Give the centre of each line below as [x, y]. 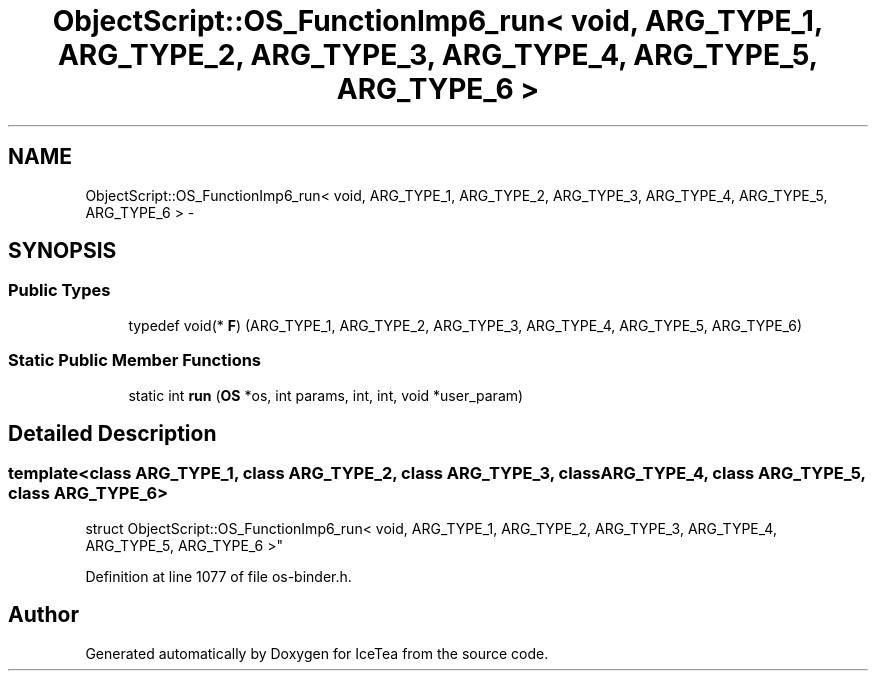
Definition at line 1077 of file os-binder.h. [218, 576]
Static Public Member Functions [135, 360]
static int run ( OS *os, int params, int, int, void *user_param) [326, 395]
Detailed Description [112, 433]
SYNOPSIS [62, 251]
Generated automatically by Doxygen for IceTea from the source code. [317, 653]
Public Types [59, 290]
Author [43, 615]
